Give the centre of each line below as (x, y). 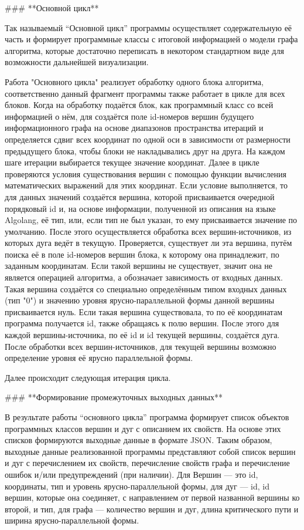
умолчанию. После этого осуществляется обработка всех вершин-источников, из (148, 231)
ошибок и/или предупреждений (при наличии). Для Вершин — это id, (131, 474)
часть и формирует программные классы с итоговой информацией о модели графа (151, 39)
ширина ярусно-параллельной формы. (72, 520)
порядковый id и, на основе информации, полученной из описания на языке (140, 208)
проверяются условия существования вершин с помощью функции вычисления (146, 173)
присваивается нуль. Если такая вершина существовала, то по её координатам (144, 311)
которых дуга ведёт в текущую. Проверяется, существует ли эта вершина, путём (148, 243)
